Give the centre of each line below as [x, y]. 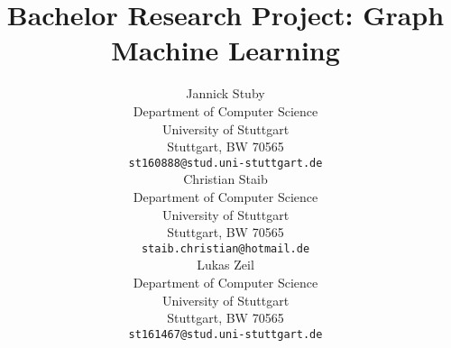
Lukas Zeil [225, 265]
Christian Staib [225, 179]
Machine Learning [225, 50]
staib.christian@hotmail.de [225, 248]
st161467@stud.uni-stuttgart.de [225, 334]
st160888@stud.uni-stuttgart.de [225, 163]
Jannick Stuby [225, 93]
